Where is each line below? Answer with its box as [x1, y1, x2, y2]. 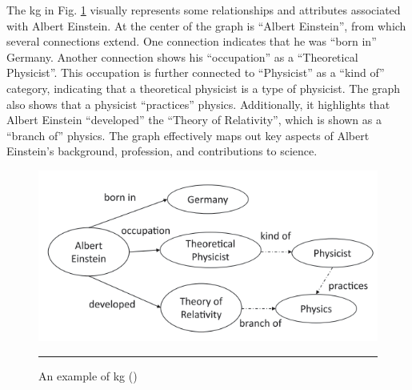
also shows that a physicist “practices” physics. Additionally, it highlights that [6, 95, 390, 112]
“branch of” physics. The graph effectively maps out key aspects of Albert [6, 127, 370, 143]
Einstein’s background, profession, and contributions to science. [6, 143, 318, 159]
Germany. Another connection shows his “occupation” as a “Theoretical [6, 48, 358, 65]
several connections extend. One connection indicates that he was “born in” [6, 33, 377, 50]
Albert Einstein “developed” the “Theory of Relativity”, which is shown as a [6, 111, 382, 128]
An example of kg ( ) [38, 367, 138, 384]
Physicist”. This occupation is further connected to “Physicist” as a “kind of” [6, 64, 385, 81]
